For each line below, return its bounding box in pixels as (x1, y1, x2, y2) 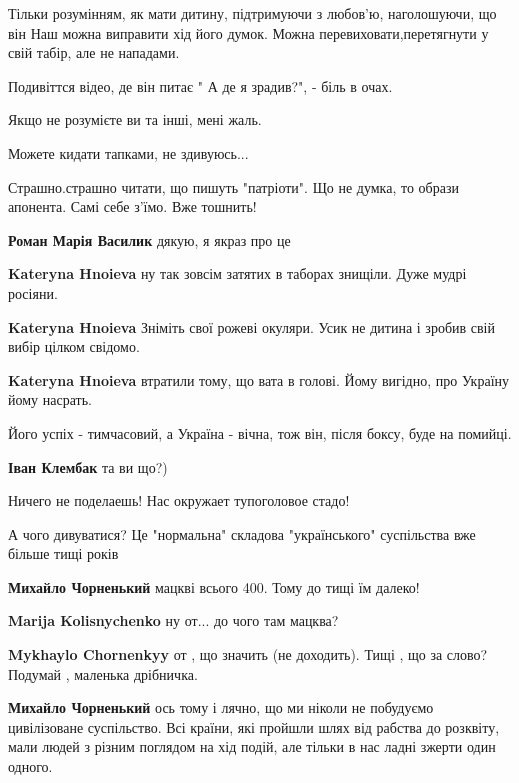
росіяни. (8, 282, 58, 303)
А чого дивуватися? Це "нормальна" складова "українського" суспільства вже (8, 523, 476, 544)
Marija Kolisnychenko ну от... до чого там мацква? (8, 610, 339, 631)
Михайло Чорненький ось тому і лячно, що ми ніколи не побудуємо (8, 697, 434, 718)
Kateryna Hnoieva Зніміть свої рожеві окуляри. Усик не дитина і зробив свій (8, 316, 495, 337)
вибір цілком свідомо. (8, 336, 140, 357)
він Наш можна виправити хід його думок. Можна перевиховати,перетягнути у (8, 22, 489, 43)
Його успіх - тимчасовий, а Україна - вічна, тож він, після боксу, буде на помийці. (8, 422, 512, 443)
